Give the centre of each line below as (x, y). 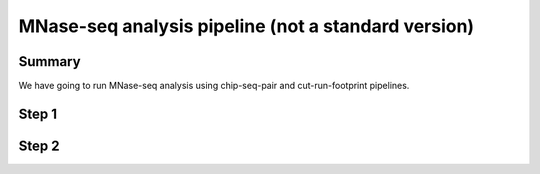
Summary (49, 61)
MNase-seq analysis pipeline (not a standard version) (246, 26)
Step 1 (38, 113)
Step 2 (39, 145)
